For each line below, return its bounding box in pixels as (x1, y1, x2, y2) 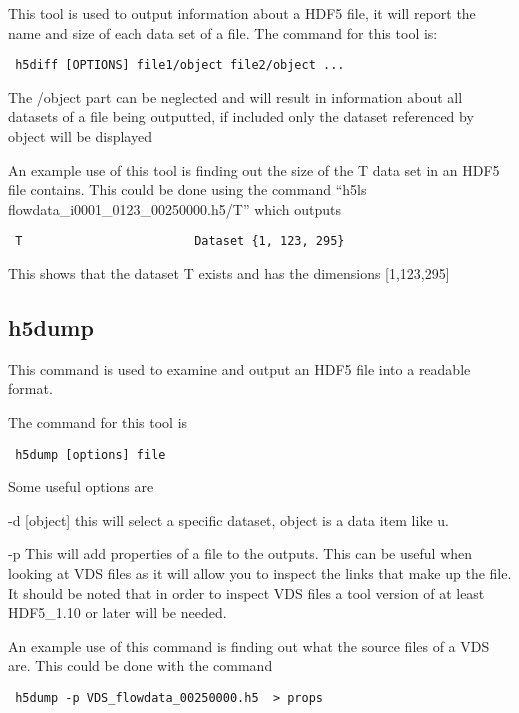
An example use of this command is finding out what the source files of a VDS (8, 635, 490, 656)
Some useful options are (8, 476, 154, 497)
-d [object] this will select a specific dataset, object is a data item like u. (8, 509, 449, 530)
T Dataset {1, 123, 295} (15, 234, 345, 249)
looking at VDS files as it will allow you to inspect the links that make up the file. (8, 563, 512, 584)
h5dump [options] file (15, 447, 166, 462)
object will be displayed (8, 126, 152, 147)
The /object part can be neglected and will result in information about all (8, 86, 463, 107)
